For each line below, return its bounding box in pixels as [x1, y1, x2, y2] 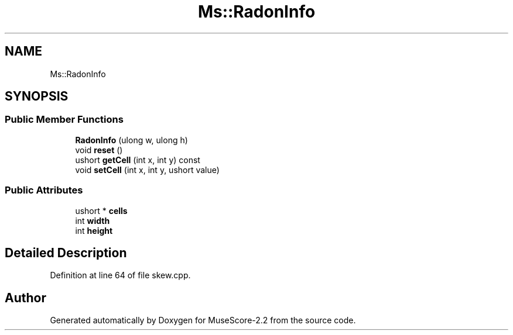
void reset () [75, 144, 123, 155]
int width [75, 215, 110, 226]
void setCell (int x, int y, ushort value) [75, 164, 220, 175]
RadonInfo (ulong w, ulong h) [75, 134, 188, 145]
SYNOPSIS [5, 89, 69, 104]
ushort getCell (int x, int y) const [75, 154, 200, 165]
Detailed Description [5, 245, 127, 260]
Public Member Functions [5, 113, 124, 126]
